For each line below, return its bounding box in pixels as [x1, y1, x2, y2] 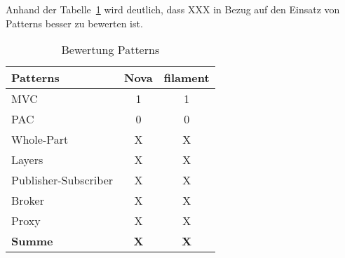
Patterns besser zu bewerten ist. [6, 15, 143, 30]
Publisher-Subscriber [11, 172, 114, 189]
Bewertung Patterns [61, 41, 160, 58]
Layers [11, 151, 43, 168]
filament [163, 69, 210, 86]
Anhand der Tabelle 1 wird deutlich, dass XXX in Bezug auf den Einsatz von [6, 2, 340, 16]
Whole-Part [11, 131, 69, 148]
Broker [11, 192, 44, 209]
